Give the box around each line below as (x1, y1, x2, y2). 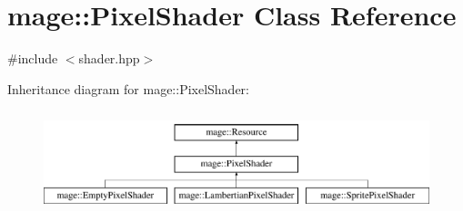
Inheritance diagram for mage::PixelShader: (7, 79, 249, 98)
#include (7, 49, 58, 68)
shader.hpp (78, 49, 140, 68)
